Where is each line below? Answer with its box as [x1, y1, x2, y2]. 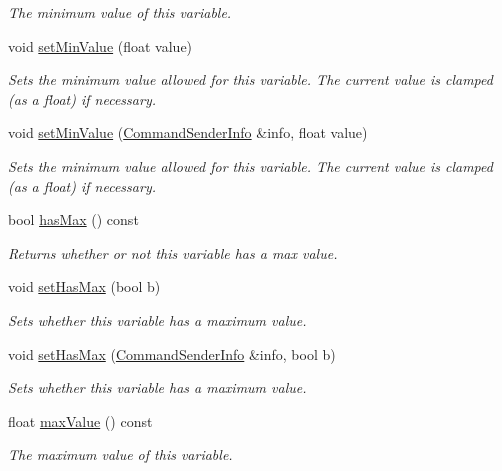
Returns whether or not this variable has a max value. [8, 242, 338, 263]
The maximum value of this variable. [8, 444, 233, 465]
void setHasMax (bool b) [8, 276, 161, 297]
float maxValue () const [8, 410, 153, 431]
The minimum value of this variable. [8, 2, 232, 22]
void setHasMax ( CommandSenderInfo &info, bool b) [8, 343, 336, 364]
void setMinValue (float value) [8, 35, 193, 56]
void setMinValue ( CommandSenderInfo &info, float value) [8, 122, 368, 143]
